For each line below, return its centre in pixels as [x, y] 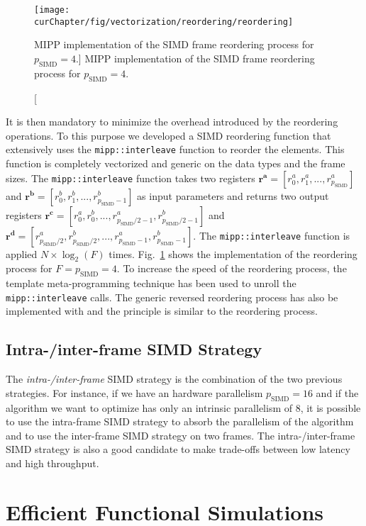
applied [22, 253]
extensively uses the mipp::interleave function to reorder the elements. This [175, 149]
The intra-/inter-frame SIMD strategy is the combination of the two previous [174, 379]
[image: [52, 10]
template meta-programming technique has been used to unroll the [151, 283]
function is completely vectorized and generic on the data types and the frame [176, 163]
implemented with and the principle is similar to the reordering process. [162, 311]
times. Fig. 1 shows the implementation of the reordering [233, 253]
